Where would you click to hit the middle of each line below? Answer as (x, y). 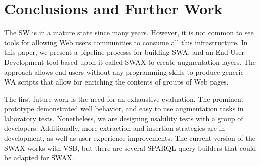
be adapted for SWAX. (39, 158)
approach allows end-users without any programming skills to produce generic (124, 72)
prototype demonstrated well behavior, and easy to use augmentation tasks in (124, 108)
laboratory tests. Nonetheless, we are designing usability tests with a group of (124, 118)
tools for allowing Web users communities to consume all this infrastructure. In (126, 42)
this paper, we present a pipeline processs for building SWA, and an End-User (124, 52)
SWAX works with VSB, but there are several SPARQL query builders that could (130, 148)
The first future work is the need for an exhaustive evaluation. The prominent (124, 98)
